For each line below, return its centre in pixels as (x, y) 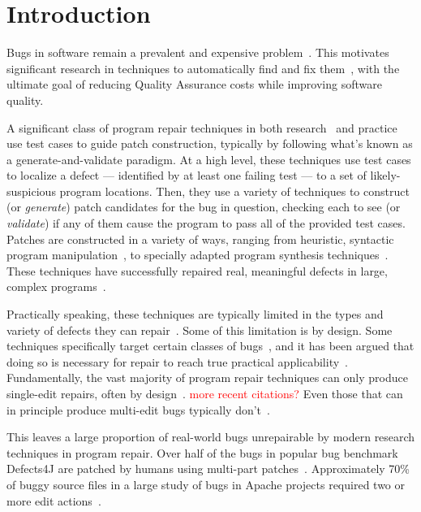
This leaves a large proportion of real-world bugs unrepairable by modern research (211, 437)
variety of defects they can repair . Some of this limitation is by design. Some (200, 330)
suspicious (31, 191)
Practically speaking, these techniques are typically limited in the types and (195, 314)
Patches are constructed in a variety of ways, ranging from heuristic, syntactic (200, 239)
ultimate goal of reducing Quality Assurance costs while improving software (194, 84)
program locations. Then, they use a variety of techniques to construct (234, 191)
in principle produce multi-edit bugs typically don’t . (138, 409)
